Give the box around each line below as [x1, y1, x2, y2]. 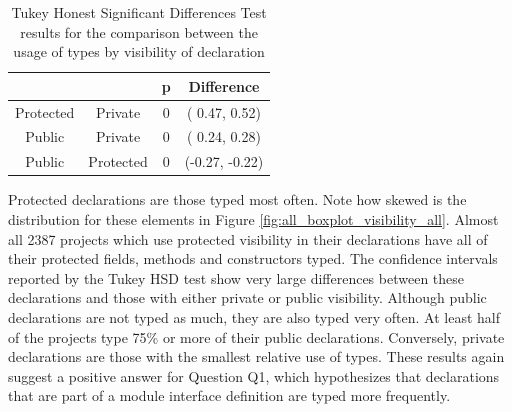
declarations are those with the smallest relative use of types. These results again [8, 346, 505, 367]
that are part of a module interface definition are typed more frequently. [8, 385, 451, 406]
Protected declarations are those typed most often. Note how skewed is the [8, 189, 467, 210]
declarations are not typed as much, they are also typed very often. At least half [8, 306, 501, 327]
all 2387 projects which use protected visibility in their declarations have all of [8, 228, 488, 249]
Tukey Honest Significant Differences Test [11, 2, 267, 22]
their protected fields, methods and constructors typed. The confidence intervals [8, 248, 498, 269]
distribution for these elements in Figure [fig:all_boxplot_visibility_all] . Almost [8, 209, 499, 229]
